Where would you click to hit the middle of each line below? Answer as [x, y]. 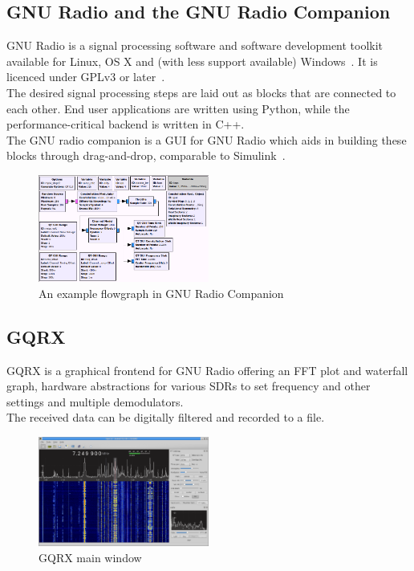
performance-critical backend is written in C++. [126, 124]
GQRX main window [90, 557]
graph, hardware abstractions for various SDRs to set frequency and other [189, 386]
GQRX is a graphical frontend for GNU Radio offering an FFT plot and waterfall [207, 370]
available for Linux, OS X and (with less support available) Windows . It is [192, 61]
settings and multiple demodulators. [95, 401]
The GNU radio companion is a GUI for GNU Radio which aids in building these [207, 139]
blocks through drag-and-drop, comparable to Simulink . [146, 155]
